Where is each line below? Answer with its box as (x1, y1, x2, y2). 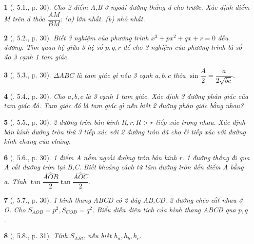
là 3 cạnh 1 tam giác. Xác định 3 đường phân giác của (85, 91, 249, 101)
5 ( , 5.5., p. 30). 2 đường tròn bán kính (4, 117, 119, 127)
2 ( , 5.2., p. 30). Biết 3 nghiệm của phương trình (4, 32, 149, 42)
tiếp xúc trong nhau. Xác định (156, 117, 246, 127)
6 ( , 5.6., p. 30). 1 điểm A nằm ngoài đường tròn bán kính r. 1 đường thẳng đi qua (4, 152, 250, 162)
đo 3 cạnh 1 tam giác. (4, 51, 69, 61)
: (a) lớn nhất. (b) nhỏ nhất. (60, 14, 145, 24)
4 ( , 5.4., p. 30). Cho (4, 91, 65, 101)
